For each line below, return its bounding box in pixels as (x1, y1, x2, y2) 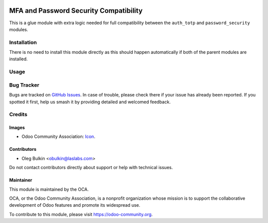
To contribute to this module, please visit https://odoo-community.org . (9, 211, 153, 217)
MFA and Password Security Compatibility (9, 6, 143, 15)
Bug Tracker (9, 82, 40, 89)
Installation (9, 39, 37, 45)
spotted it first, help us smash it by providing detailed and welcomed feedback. (9, 99, 171, 105)
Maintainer (9, 177, 32, 183)
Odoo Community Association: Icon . (21, 134, 95, 139)
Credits (9, 111, 27, 118)
